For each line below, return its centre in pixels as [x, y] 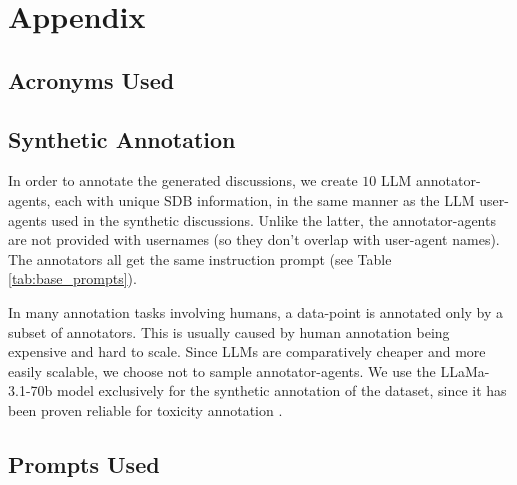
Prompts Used [84, 463]
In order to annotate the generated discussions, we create [183, 180]
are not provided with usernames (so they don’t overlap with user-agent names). [254, 239]
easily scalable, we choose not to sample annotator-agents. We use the [222, 370]
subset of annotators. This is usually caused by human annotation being [229, 331]
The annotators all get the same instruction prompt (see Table [200, 258]
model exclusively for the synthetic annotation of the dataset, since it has [281, 390]
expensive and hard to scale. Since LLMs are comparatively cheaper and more [247, 351]
